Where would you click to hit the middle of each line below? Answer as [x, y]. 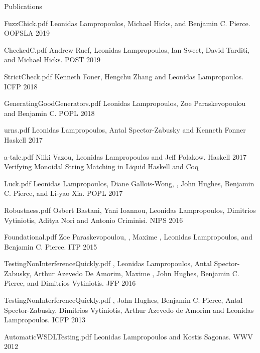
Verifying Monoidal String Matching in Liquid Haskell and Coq [101, 166]
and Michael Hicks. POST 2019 [52, 60]
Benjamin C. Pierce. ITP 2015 [51, 246]
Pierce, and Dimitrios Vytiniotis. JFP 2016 [70, 283]
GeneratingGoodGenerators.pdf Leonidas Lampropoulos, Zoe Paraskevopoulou [125, 103]
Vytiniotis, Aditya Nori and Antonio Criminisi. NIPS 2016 [94, 220]
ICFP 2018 [21, 86]
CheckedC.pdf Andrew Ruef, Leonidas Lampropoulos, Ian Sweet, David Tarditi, [127, 49]
